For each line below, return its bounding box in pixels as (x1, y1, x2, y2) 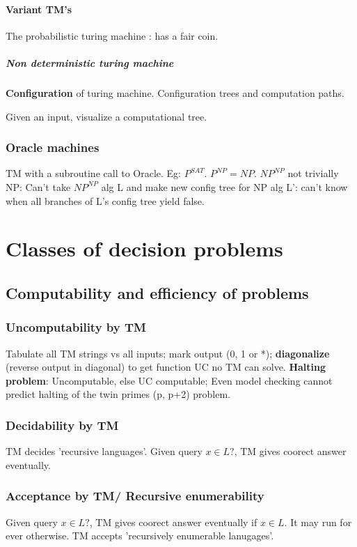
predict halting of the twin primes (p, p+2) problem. (6, 387, 231, 401)
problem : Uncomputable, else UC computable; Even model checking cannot (6, 373, 333, 387)
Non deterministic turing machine (6, 55, 174, 70)
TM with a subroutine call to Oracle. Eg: (6, 166, 181, 180)
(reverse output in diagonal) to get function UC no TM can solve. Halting (6, 360, 326, 374)
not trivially (287, 166, 339, 180)
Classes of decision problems (6, 234, 283, 263)
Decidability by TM (6, 416, 119, 433)
